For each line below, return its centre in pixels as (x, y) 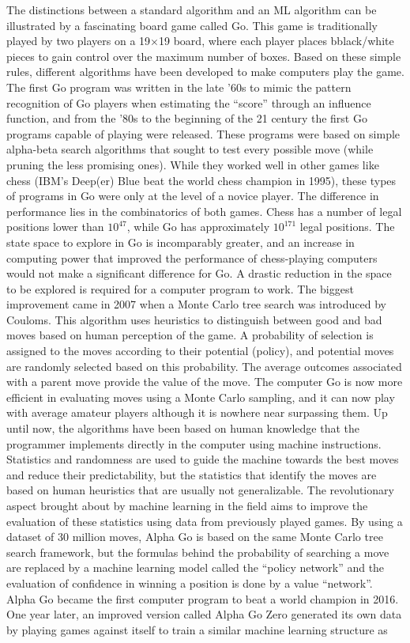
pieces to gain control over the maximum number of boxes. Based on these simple (204, 56)
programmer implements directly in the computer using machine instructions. (194, 443)
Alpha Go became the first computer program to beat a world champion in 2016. (203, 598)
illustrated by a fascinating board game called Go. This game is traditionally (192, 25)
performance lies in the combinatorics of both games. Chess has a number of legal (204, 211)
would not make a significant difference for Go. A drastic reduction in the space (199, 273)
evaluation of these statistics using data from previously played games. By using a (205, 521)
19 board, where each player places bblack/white (276, 41)
